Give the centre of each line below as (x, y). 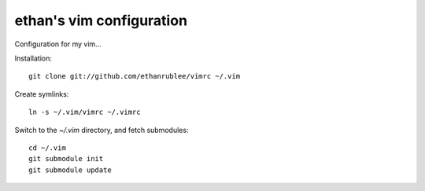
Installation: (33, 58)
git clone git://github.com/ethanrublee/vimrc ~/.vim (134, 76)
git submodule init (66, 159)
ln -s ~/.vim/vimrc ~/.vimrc (85, 112)
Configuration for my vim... (58, 44)
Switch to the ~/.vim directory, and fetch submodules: (102, 130)
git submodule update (70, 170)
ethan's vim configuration (101, 20)
